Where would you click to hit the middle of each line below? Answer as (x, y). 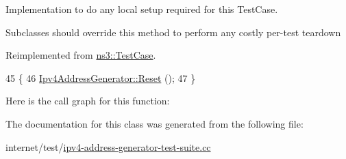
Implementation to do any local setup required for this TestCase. (142, 9)
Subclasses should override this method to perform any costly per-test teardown (173, 32)
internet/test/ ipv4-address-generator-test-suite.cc (108, 146)
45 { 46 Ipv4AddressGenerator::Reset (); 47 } (101, 77)
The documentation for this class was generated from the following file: (155, 123)
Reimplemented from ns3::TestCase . (81, 55)
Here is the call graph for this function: (88, 101)
